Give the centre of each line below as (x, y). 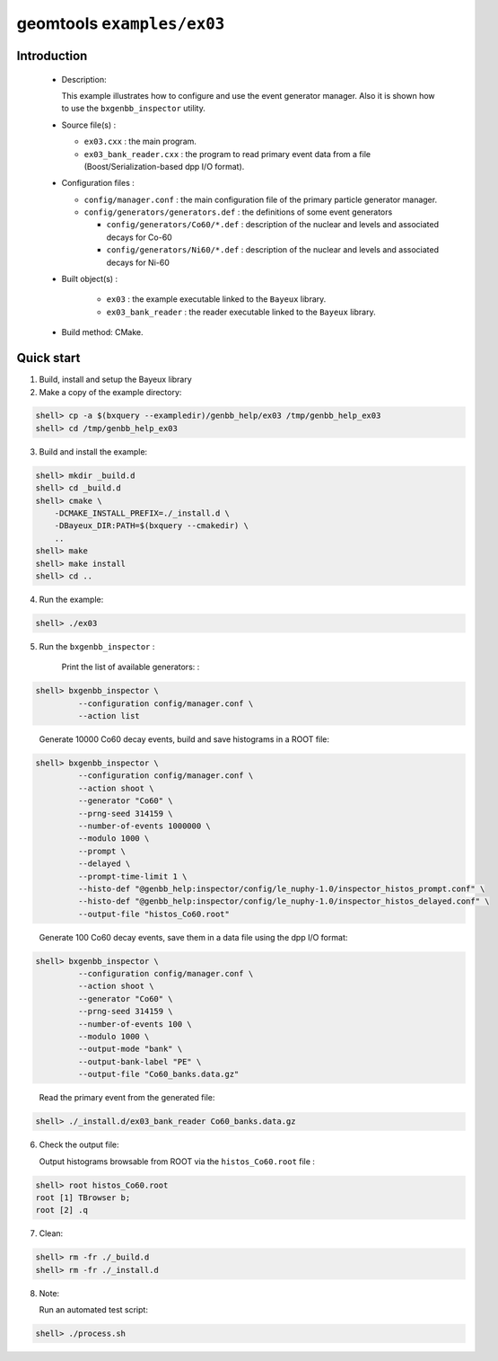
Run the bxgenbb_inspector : (97, 646)
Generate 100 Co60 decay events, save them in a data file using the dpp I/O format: (193, 937)
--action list (109, 716)
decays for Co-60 (139, 237)
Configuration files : (98, 183)
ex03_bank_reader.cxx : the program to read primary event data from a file (227, 154)
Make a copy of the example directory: (110, 392)
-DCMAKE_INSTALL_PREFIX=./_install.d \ (142, 513)
